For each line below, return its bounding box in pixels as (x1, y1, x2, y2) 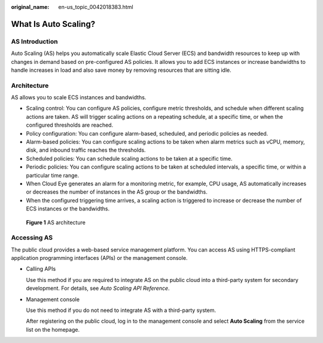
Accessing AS (11, 234, 53, 242)
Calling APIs (26, 265, 56, 272)
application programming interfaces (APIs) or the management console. (11, 255, 188, 262)
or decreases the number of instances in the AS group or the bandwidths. (26, 188, 208, 195)
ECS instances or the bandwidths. (26, 205, 110, 212)
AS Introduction (11, 37, 58, 45)
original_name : (11, 4, 50, 10)
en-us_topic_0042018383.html (58, 4, 134, 10)
